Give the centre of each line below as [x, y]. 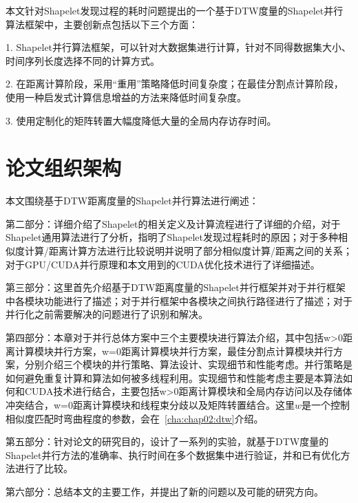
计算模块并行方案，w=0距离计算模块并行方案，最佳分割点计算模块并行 [174, 351]
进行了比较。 [44, 468]
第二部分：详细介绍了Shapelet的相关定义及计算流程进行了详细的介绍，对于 [173, 223]
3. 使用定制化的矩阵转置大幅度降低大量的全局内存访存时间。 [141, 120]
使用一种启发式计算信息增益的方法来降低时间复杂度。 [126, 97]
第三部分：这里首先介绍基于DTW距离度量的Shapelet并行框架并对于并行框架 [176, 287]
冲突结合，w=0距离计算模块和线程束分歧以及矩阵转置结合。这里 [150, 405]
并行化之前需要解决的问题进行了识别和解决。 [107, 314]
